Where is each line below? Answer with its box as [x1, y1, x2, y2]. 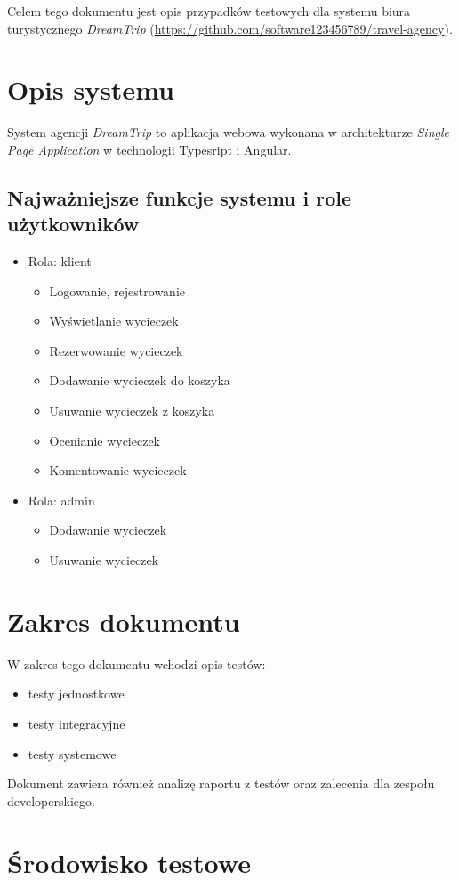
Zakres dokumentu [7, 602, 240, 639]
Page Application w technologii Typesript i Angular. [7, 140, 292, 158]
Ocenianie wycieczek [49, 431, 161, 449]
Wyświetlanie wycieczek [49, 311, 179, 330]
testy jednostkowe [28, 684, 125, 703]
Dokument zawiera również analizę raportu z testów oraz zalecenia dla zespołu [7, 774, 435, 793]
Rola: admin [28, 490, 95, 509]
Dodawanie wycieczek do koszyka [49, 371, 230, 390]
